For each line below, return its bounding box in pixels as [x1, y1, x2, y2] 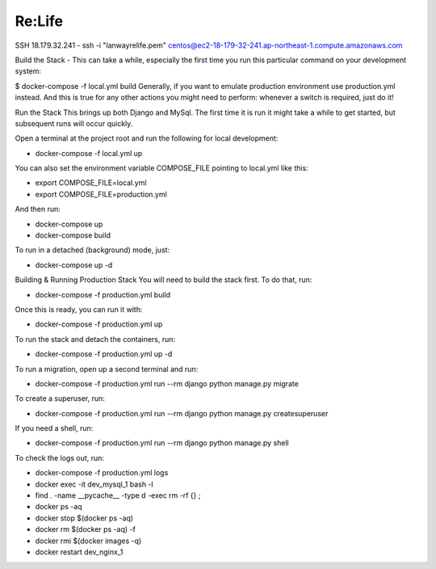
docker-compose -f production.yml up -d [35, 349, 173, 359]
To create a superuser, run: [15, 394, 105, 403]
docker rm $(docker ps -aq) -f [35, 525, 136, 534]
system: [15, 66, 42, 76]
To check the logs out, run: [15, 453, 105, 462]
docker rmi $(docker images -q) [35, 536, 142, 546]
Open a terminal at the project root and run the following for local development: [15, 133, 279, 143]
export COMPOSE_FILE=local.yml [35, 178, 147, 188]
